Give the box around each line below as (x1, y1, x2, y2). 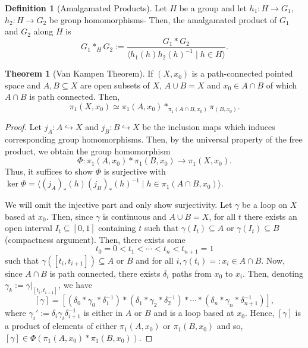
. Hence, (244, 306, 275, 319)
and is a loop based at (153, 306, 234, 319)
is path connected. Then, (29, 90, 120, 103)
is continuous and (103, 210, 166, 222)
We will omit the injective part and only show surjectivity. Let (5, 198, 232, 211)
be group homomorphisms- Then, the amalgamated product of (49, 13, 277, 26)
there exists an (244, 210, 297, 222)
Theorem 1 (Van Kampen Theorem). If (5, 67, 153, 80)
